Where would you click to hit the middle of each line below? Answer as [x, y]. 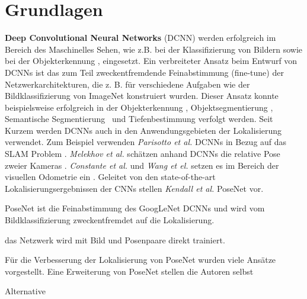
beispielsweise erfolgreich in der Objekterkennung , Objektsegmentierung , [139, 107]
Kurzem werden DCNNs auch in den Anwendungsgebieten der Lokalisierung [143, 130]
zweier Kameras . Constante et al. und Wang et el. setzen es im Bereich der [142, 165]
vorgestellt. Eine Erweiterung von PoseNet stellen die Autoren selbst [129, 271]
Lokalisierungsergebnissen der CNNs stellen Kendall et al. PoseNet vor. [134, 188]
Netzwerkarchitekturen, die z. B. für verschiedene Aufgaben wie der [127, 84]
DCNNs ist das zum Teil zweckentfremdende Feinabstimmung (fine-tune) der [144, 72]
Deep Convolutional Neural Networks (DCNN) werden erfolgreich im [140, 38]
